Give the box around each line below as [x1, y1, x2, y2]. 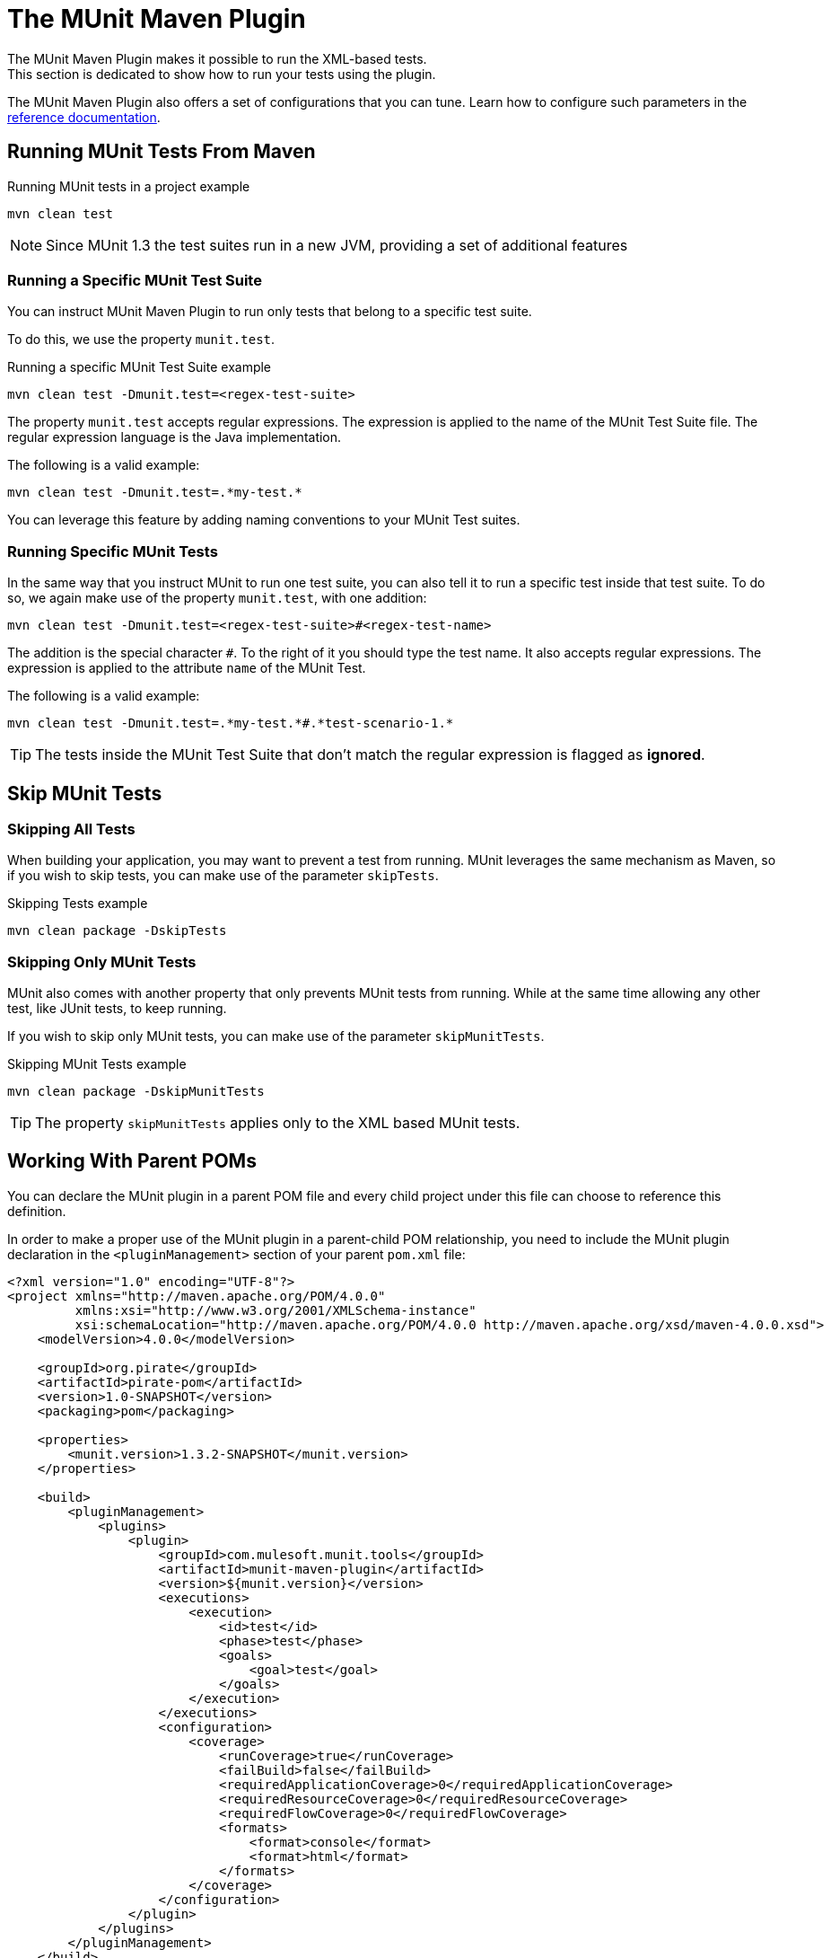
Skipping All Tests [7, 819, 136, 838]
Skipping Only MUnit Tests [7, 952, 197, 971]
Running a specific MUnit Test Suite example [7, 359, 272, 375]
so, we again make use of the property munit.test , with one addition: [7, 590, 427, 606]
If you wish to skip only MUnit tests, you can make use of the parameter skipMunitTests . [7, 1028, 545, 1045]
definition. [7, 1203, 66, 1219]
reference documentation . [7, 109, 161, 125]
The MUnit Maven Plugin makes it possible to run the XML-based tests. [7, 50, 427, 66]
